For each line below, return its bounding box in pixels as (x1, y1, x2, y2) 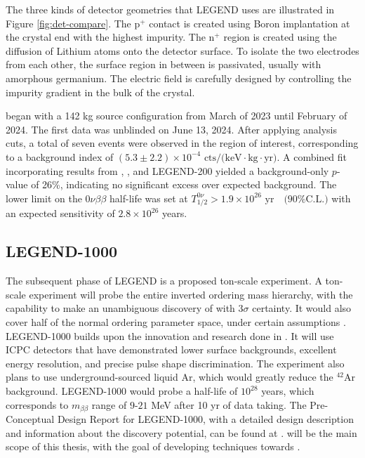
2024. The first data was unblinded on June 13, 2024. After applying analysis (6, 122, 337, 136)
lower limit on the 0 (6, 190, 91, 205)
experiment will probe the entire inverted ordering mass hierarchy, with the (29, 287, 353, 301)
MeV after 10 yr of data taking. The (151, 397, 307, 412)
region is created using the (223, 30, 337, 44)
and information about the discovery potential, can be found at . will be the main (6, 425, 357, 440)
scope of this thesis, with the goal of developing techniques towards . (6, 439, 300, 454)
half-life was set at (109, 190, 188, 205)
